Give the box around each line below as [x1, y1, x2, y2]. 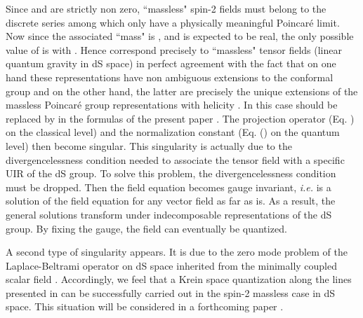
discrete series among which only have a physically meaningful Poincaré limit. [6, 15, 340, 29]
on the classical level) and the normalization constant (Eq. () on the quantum [6, 125, 340, 139]
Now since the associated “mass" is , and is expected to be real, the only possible [6, 29, 354, 43]
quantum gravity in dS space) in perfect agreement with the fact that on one [6, 56, 336, 71]
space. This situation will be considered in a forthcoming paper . [6, 299, 284, 314]
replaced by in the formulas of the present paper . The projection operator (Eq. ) [6, 111, 355, 125]
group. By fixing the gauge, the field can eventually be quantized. [6, 221, 287, 235]
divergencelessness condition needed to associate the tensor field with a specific [6, 152, 345, 167]
